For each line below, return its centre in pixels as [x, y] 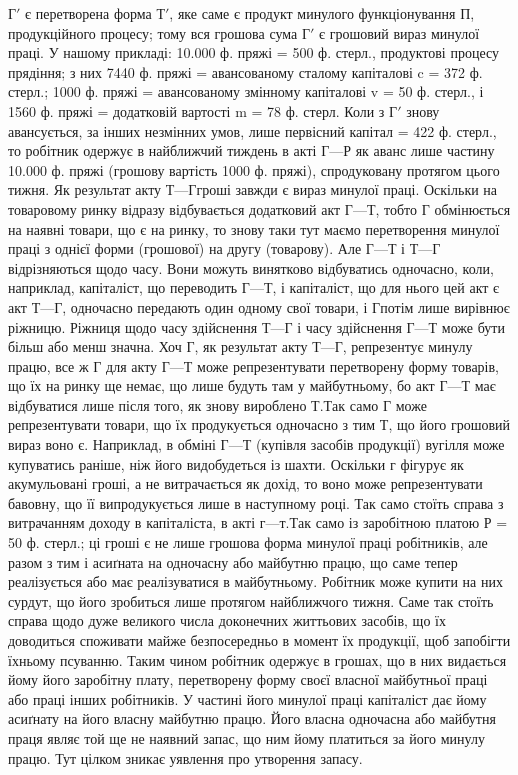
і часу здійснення [349, 326]
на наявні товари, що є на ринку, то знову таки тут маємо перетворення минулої [254, 228]
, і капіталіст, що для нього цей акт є [386, 287]
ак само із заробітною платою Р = [403, 522]
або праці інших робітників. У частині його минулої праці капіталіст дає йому [247, 698]
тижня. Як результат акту [85, 189]
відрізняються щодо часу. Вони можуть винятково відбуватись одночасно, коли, [251, 267]
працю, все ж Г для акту [83, 365]
